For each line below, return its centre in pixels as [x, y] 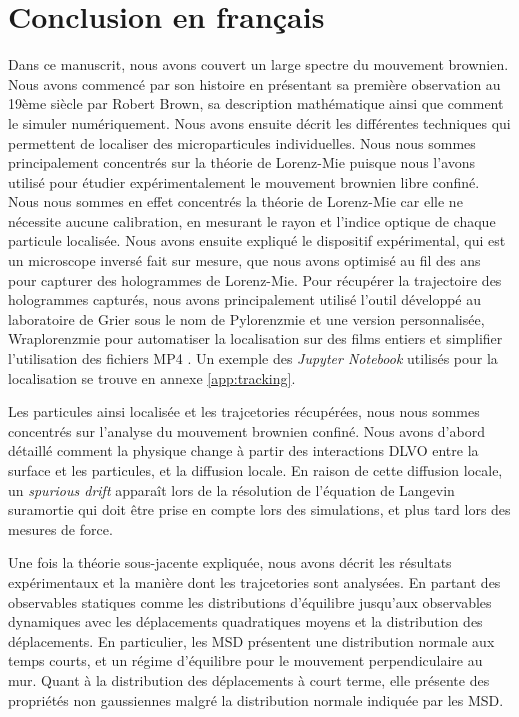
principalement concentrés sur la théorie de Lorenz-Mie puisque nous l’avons [242, 162]
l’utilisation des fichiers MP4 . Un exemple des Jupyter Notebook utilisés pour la [253, 358]
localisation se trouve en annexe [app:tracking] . [152, 377]
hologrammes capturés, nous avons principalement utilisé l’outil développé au [245, 299]
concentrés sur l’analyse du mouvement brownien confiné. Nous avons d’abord [246, 430]
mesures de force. [60, 528]
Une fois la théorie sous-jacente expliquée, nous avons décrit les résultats [230, 562]
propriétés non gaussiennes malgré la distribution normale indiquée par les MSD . [256, 699]
